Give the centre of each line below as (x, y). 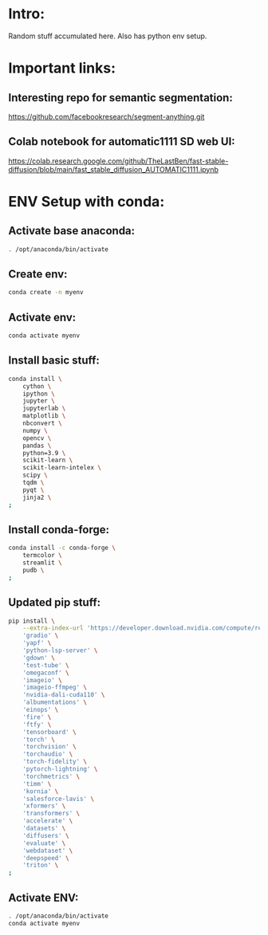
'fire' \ (37, 717)
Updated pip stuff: (55, 603)
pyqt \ (33, 490)
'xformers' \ (44, 806)
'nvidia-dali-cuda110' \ (64, 695)
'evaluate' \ (44, 843)
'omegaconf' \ (46, 673)
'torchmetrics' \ (51, 776)
